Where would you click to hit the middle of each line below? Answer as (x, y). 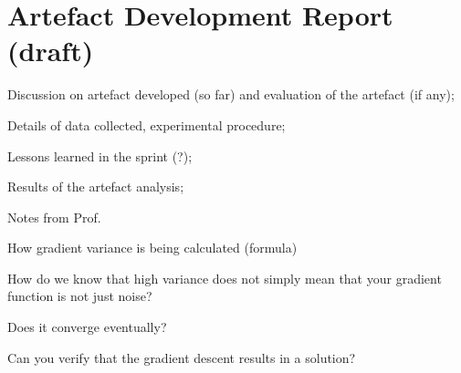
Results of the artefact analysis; (96, 186)
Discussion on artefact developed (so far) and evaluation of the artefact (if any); (231, 94)
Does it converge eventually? (87, 327)
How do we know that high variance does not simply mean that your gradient (225, 278)
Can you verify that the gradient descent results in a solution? (182, 357)
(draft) (51, 51)
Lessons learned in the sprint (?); (100, 155)
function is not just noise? (80, 296)
